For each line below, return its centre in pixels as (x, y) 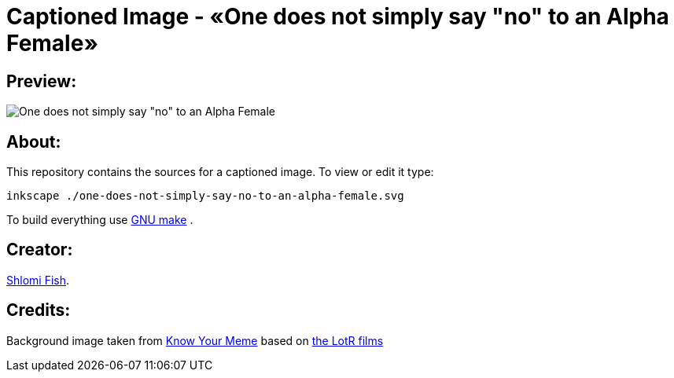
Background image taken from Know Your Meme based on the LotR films (195, 340)
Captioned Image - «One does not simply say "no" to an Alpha (338, 17)
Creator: (40, 250)
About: (34, 141)
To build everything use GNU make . (100, 220)
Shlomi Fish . (38, 280)
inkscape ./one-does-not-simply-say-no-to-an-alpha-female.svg (205, 196)
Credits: (39, 310)
